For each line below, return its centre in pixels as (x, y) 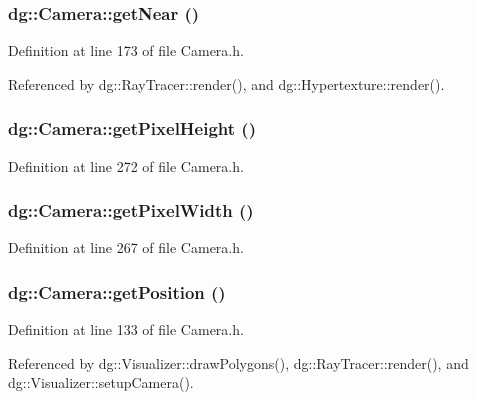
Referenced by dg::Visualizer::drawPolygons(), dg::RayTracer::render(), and (238, 362)
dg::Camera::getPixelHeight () (132, 128)
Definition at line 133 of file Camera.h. (126, 329)
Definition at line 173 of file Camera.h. (126, 50)
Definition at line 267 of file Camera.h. (126, 247)
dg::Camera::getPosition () (117, 291)
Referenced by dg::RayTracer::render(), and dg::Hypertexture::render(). (226, 83)
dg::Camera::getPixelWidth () (131, 210)
